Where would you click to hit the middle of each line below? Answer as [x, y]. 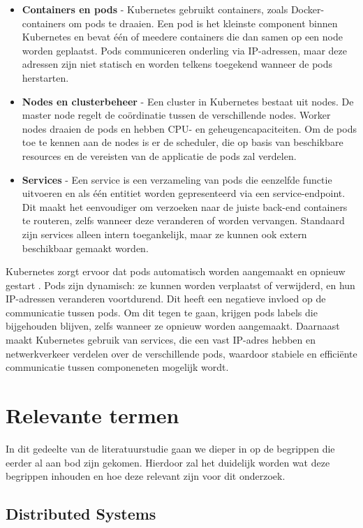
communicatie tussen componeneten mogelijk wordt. [117, 367]
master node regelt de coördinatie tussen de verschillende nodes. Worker [176, 115]
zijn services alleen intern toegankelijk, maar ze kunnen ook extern [164, 234]
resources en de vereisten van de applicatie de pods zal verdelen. [159, 155]
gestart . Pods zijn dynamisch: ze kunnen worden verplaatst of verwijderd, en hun [180, 285]
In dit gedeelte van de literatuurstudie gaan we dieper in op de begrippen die [170, 448]
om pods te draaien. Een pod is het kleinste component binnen [203, 23]
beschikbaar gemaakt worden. [85, 248]
